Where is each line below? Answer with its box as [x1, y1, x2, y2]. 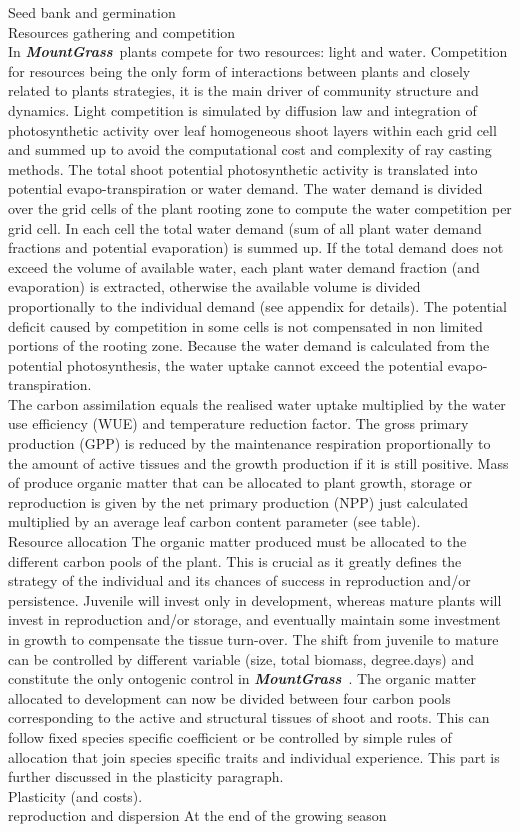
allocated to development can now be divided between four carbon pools [8, 687, 451, 708]
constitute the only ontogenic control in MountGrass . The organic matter [8, 668, 477, 689]
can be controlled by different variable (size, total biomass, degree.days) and [8, 648, 474, 669]
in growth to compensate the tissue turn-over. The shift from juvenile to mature [8, 629, 499, 649]
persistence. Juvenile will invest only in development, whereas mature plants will [8, 589, 502, 610]
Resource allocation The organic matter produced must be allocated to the [8, 531, 467, 552]
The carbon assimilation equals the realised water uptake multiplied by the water [8, 393, 506, 414]
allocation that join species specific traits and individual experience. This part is [8, 746, 500, 767]
